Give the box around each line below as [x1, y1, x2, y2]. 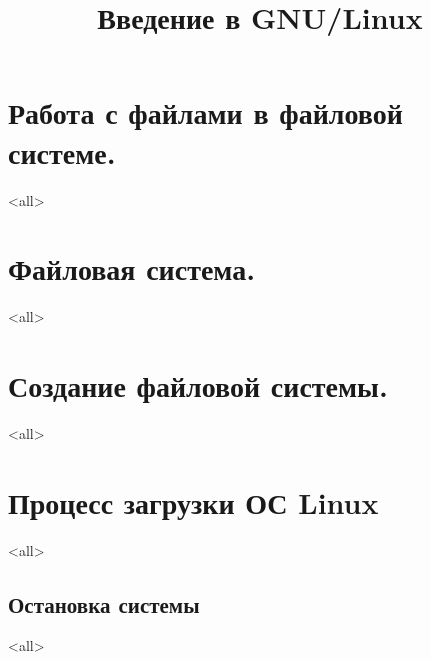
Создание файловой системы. [8, 365, 388, 405]
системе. [8, 131, 116, 172]
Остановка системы [8, 588, 200, 619]
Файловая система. [8, 248, 256, 289]
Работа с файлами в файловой [8, 92, 403, 133]
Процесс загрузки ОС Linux [8, 481, 379, 522]
